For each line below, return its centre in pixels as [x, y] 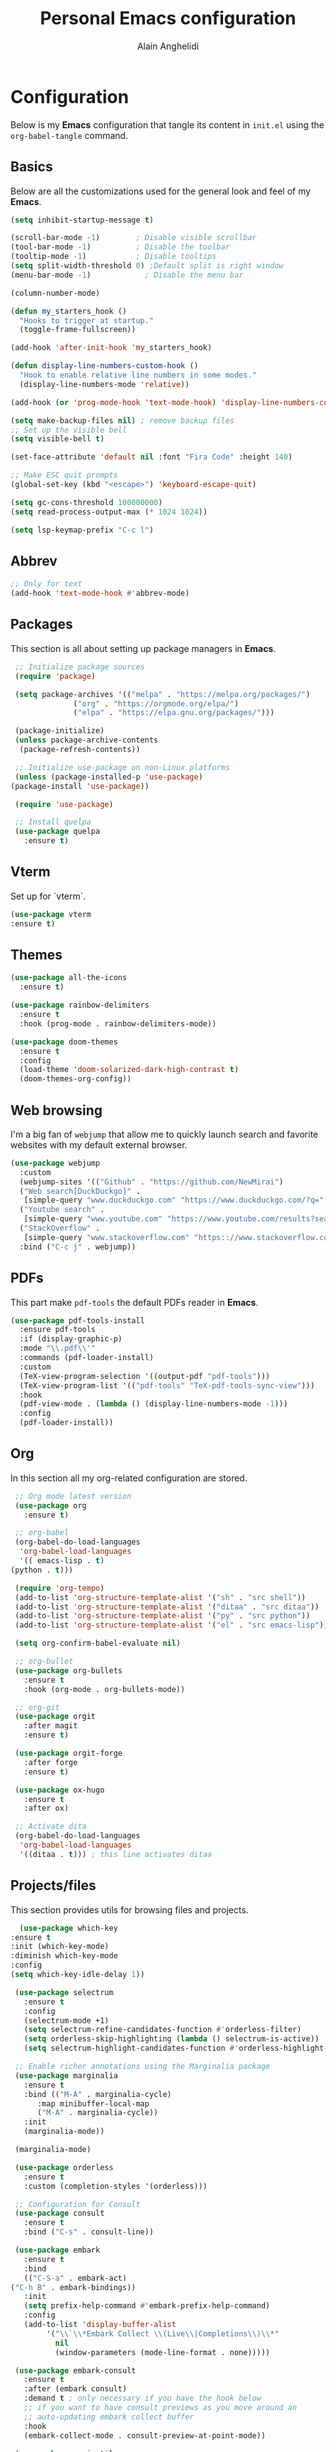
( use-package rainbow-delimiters [80, 1005]
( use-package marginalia [66, 2075]
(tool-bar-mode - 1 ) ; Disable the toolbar [120, 247]
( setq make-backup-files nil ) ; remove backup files [122, 420]
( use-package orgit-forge [68, 1753]
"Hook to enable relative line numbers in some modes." [138, 375]
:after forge [50, 1762]
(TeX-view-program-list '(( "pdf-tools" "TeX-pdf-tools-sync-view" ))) [167, 1385]
